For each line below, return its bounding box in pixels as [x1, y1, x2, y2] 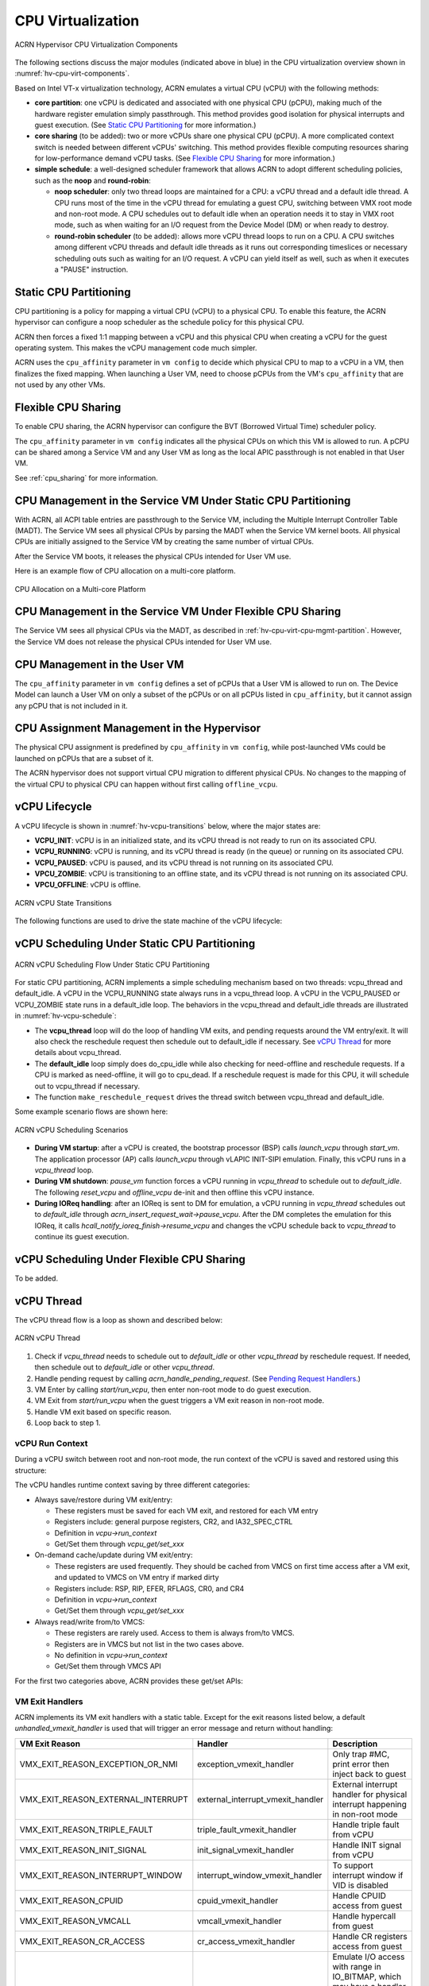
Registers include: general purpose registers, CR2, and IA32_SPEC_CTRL [54, 1517, 293, 1527]
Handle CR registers [332, 1930, 408, 1942]
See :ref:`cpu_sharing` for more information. [14, 473, 158, 482]
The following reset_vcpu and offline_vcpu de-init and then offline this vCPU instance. [34, 1188, 315, 1197]
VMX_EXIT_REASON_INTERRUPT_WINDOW [19, 1869, 183, 1880]
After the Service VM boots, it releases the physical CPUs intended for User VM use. [14, 551, 292, 561]
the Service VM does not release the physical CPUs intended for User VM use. [14, 636, 272, 647]
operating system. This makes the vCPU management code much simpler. [14, 343, 257, 353]
